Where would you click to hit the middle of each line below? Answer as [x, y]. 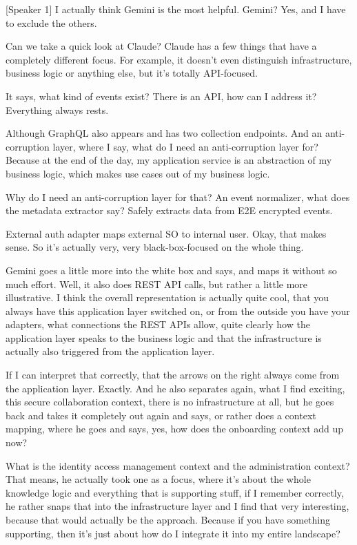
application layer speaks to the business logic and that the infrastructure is [164, 337]
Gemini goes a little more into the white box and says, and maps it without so [171, 270]
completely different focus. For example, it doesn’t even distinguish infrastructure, [179, 59]
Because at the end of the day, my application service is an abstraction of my [169, 160]
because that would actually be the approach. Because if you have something [168, 519]
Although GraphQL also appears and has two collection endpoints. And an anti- [175, 133]
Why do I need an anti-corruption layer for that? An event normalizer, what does [178, 197]
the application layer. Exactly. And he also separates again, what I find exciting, [175, 388]
